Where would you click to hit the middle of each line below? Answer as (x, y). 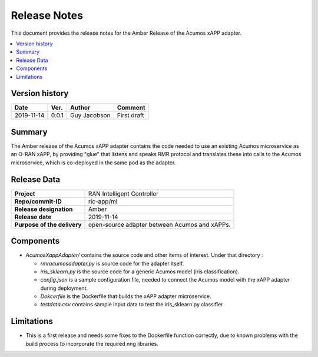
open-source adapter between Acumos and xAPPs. (160, 224)
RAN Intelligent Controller (124, 193)
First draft (130, 115)
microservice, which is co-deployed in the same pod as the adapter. (93, 163)
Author (80, 108)
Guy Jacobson (90, 115)
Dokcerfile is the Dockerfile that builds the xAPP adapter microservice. (126, 296)
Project (25, 193)
